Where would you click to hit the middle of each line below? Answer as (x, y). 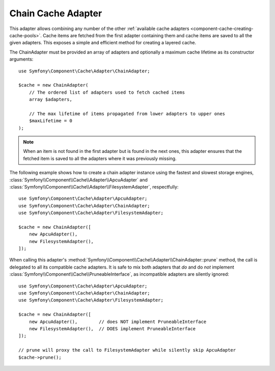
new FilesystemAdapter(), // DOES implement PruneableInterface (112, 329)
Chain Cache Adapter (56, 13)
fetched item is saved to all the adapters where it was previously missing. (100, 158)
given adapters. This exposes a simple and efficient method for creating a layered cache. (103, 43)
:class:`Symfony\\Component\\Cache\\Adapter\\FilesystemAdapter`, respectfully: (94, 187)
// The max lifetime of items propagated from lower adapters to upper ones (127, 114)
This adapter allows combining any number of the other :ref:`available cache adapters (99, 29)
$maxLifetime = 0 (50, 121)
